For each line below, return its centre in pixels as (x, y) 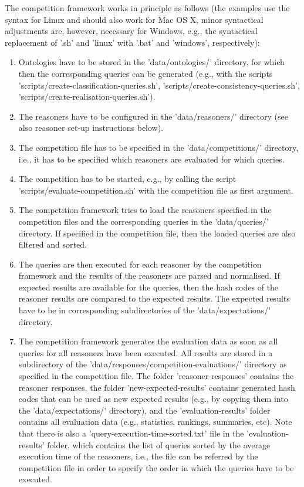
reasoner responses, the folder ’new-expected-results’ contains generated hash (157, 387)
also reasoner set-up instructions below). (91, 128)
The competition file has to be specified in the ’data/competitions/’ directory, (158, 147)
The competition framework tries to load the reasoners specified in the (145, 210)
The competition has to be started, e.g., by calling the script (127, 179)
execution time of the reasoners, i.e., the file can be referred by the (138, 456)
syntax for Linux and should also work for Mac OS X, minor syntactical (134, 19)
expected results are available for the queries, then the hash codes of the (148, 287)
